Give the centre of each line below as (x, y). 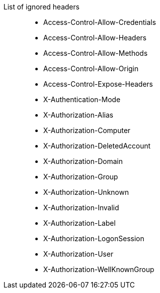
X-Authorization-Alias (78, 115)
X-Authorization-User (78, 254)
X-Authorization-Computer (87, 130)
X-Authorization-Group (81, 177)
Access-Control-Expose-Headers (98, 84)
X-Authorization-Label (80, 223)
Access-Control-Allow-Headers (95, 38)
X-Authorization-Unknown (86, 192)
